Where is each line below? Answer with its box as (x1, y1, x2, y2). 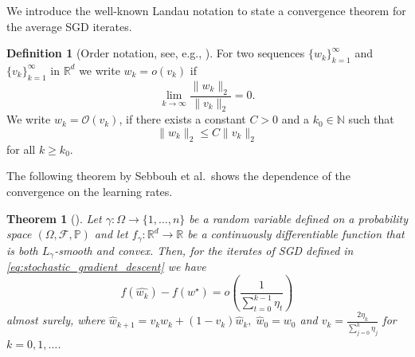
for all (6, 140, 36, 157)
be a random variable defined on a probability (189, 210, 408, 226)
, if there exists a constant (119, 111, 246, 127)
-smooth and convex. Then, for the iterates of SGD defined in (54, 241, 354, 258)
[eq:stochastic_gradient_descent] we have (6, 258, 206, 275)
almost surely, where (6, 312, 105, 328)
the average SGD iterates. (6, 18, 132, 34)
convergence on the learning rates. (6, 182, 173, 199)
